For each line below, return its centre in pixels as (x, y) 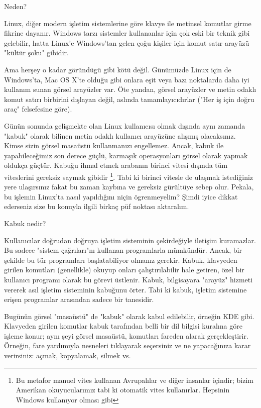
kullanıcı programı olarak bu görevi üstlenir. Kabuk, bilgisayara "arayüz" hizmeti (128, 279)
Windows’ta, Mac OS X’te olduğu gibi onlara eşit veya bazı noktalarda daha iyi (127, 79)
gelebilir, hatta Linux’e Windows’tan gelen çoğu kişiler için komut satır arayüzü (127, 42)
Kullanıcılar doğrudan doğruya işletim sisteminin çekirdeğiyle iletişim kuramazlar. (130, 240)
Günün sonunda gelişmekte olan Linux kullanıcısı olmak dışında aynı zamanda (125, 125)
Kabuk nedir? (25, 223)
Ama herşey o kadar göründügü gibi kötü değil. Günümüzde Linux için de (118, 69)
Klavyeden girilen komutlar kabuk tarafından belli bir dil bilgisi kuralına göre (123, 326)
